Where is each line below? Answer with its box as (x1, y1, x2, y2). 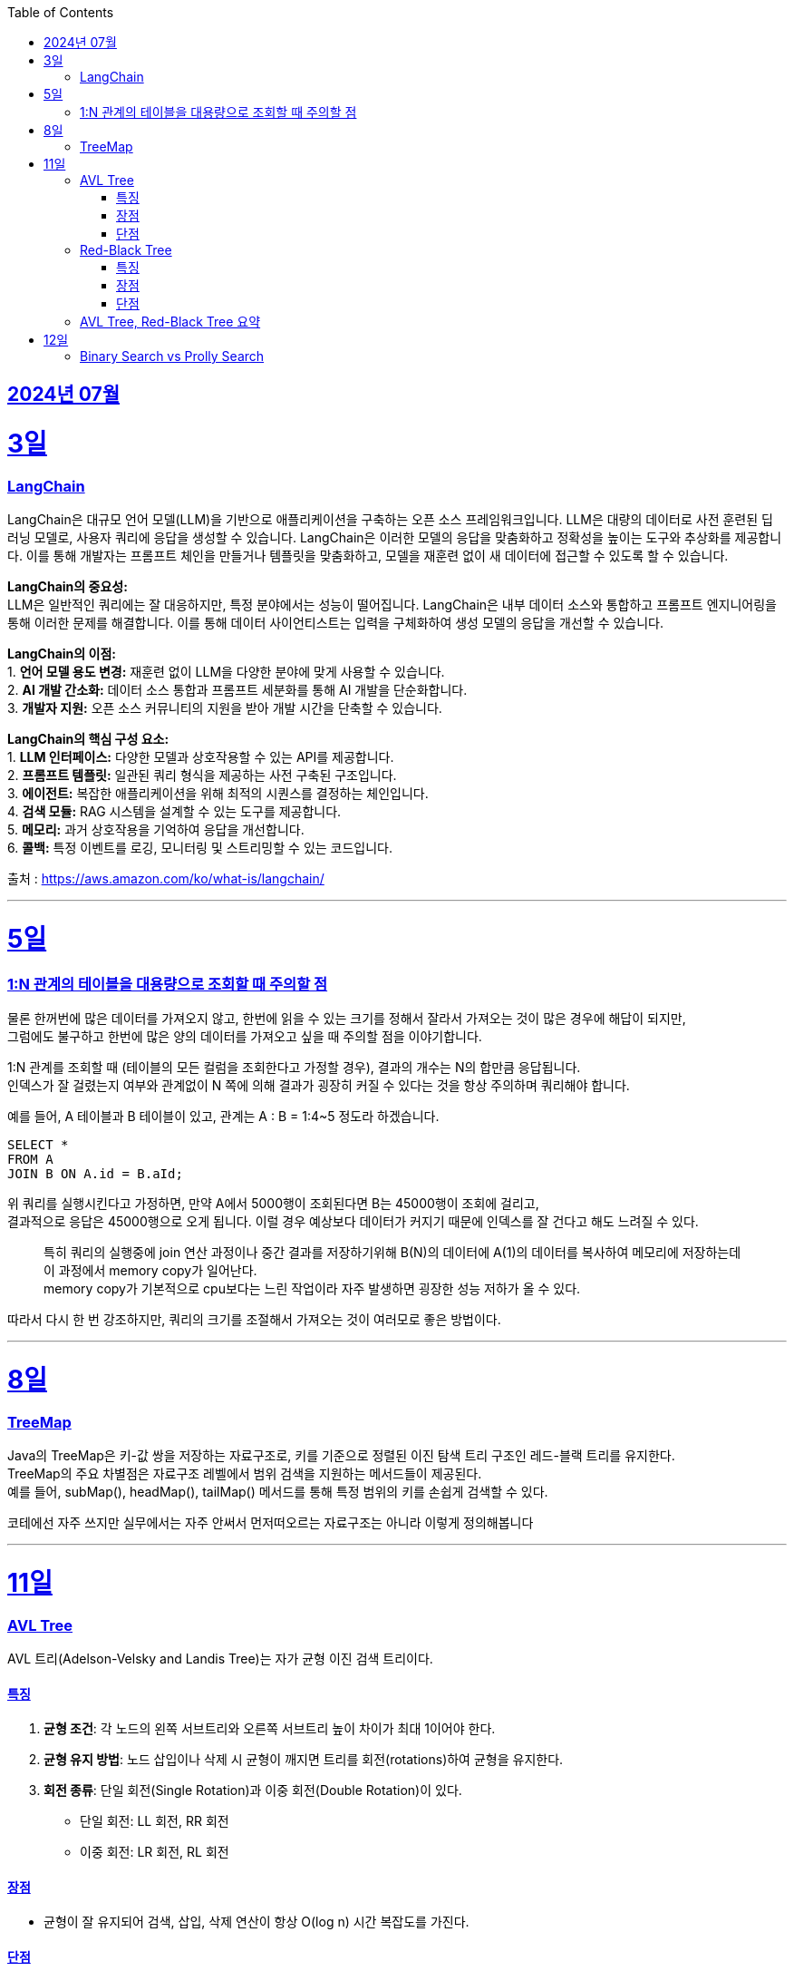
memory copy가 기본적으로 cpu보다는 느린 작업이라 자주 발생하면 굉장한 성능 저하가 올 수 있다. (44, 1281, 581, 1297)
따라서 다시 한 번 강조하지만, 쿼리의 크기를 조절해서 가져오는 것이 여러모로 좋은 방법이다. (7, 1312, 501, 1328)
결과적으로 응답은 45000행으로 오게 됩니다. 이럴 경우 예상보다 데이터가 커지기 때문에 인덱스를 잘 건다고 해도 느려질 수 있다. (7, 1214, 699, 1230)
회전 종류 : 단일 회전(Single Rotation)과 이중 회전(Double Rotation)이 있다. (44, 1782, 462, 1799)
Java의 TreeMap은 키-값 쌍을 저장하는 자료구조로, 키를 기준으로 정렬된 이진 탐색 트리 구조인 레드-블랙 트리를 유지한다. (7, 1448, 675, 1464)
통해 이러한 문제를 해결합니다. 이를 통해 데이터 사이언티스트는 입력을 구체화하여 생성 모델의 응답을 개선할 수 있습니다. (7, 615, 664, 631)
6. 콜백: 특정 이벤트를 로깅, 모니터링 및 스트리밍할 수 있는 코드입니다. (7, 840, 393, 856)
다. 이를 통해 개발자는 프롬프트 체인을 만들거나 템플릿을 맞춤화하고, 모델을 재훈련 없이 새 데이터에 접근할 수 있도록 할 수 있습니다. (7, 548, 729, 564)
